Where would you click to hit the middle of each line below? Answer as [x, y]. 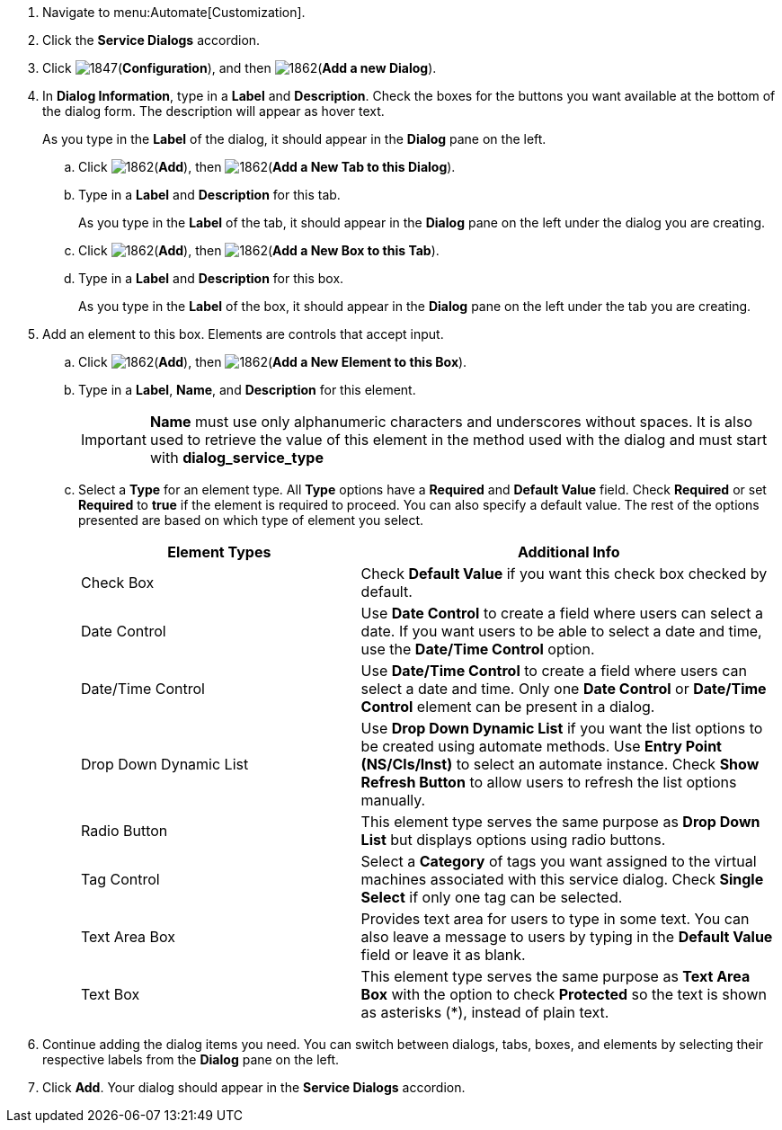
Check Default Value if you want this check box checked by [564, 574]
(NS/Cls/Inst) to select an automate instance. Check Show [560, 764]
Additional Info [569, 552]
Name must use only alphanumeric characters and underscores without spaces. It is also [451, 422]
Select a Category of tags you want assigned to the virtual [559, 861]
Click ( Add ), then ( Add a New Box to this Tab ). [259, 250]
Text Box [111, 994]
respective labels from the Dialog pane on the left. [191, 1059]
